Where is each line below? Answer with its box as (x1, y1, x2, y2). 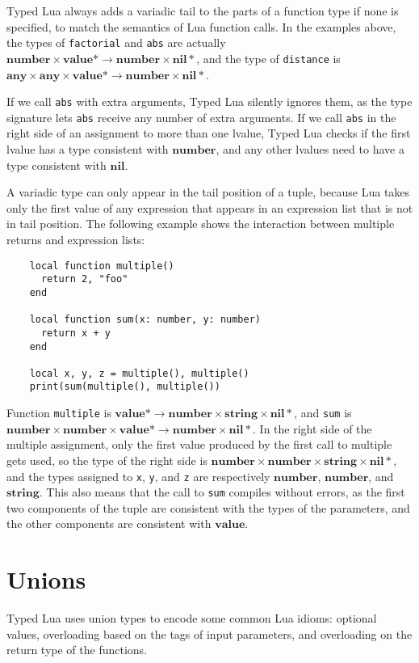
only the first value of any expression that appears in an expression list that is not (6, 199, 413, 216)
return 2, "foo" (40, 273, 128, 285)
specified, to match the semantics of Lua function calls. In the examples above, (6, 18, 396, 35)
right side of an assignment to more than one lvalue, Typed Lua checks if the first (6, 125, 411, 141)
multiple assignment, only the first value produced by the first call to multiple (6, 436, 392, 453)
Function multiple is (6, 404, 111, 421)
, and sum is (294, 404, 352, 421)
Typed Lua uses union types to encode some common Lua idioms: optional (6, 610, 377, 627)
